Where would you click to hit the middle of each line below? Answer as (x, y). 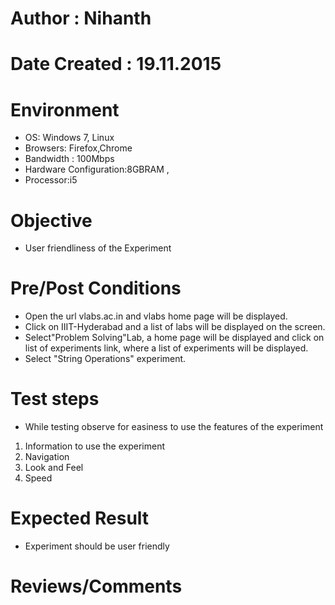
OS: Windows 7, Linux (69, 138)
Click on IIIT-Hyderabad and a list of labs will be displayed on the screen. (175, 327)
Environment (65, 109)
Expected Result (80, 518)
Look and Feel (54, 468)
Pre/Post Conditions (96, 288)
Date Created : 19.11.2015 (116, 64)
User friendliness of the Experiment (98, 248)
